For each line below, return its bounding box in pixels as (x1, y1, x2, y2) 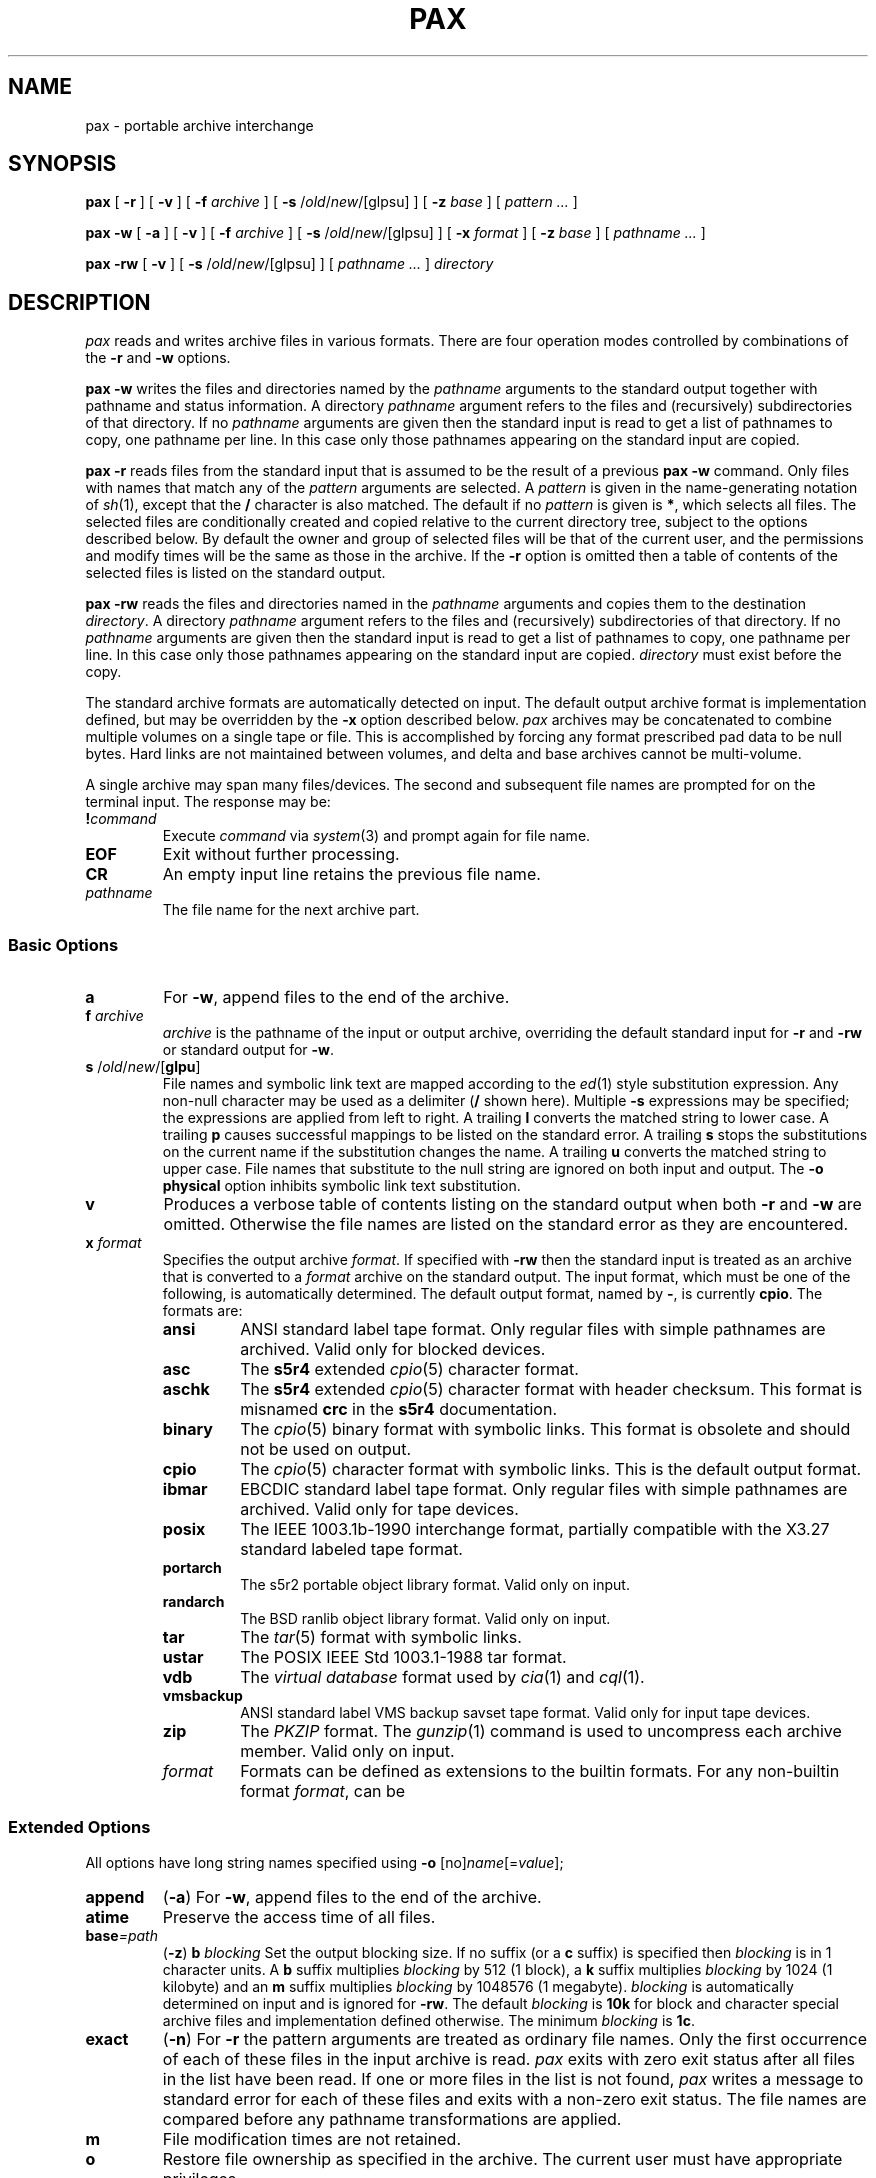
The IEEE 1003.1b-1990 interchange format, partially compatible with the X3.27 (240, 1519, 830, 1540)
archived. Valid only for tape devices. (240, 1499, 519, 1520)
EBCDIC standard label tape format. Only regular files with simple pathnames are (240, 1479, 848, 1500)
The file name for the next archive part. (162, 901, 420, 919)
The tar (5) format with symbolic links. (240, 1627, 522, 1648)
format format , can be (240, 1781, 406, 1802)
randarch (162, 1593, 225, 1611)
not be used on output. (240, 1439, 412, 1460)
